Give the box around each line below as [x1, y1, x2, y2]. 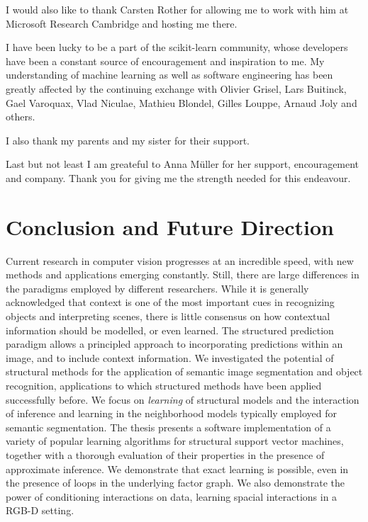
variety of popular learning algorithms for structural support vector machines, [6, 433, 344, 448]
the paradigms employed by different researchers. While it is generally [6, 280, 309, 295]
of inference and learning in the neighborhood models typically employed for [6, 406, 337, 421]
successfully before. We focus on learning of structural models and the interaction [6, 392, 359, 407]
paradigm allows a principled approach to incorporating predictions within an [6, 336, 343, 351]
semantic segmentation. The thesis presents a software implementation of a [6, 419, 331, 434]
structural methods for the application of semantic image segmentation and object [6, 364, 363, 379]
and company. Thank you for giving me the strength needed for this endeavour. [6, 170, 351, 185]
